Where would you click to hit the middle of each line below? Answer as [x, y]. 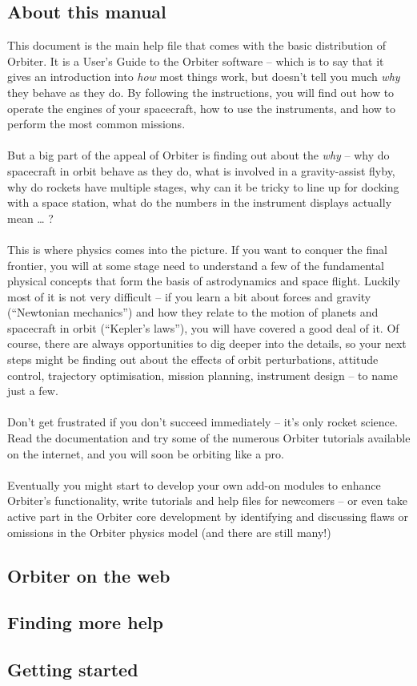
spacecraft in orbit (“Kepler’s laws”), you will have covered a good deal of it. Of [203, 327]
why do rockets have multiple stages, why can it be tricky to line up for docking [203, 186]
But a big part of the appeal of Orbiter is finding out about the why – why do [198, 155]
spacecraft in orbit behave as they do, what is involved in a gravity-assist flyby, [201, 170]
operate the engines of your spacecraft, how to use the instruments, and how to [202, 108]
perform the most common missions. [96, 124]
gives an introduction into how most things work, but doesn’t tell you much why [204, 77]
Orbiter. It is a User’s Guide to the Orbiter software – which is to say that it [196, 61]
